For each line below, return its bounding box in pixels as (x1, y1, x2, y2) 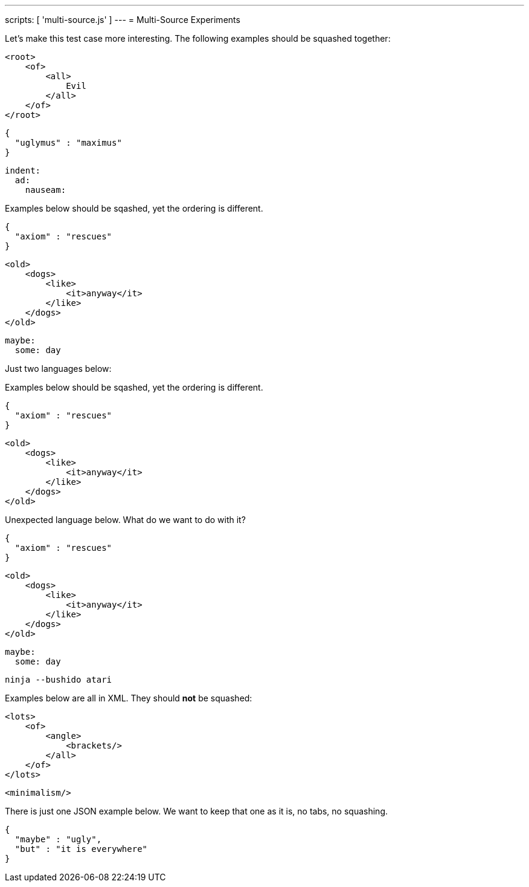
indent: (5, 166, 41, 175)
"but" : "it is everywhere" (14, 844, 148, 854)
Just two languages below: (5, 363, 112, 374)
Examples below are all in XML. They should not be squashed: (5, 693, 252, 703)
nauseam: (25, 185, 66, 195)
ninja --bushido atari (5, 675, 112, 684)
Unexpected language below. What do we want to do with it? (5, 515, 246, 525)
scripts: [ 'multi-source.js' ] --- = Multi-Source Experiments (5, 15, 240, 25)
